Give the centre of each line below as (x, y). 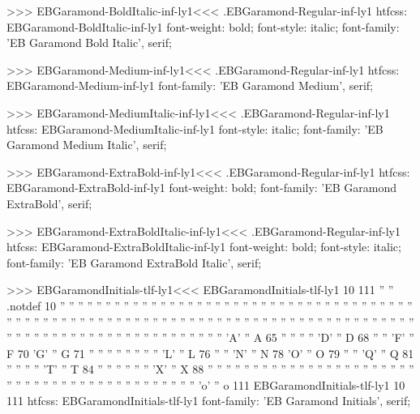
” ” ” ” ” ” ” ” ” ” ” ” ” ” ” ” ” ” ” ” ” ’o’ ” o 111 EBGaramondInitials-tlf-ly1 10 (206, 384)
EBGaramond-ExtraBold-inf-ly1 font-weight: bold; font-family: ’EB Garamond (202, 188)
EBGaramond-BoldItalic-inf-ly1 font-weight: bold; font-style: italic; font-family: (203, 26)
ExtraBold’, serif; (49, 203)
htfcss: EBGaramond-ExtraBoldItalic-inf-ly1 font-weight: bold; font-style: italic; (204, 247)
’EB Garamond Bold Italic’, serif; (89, 43)
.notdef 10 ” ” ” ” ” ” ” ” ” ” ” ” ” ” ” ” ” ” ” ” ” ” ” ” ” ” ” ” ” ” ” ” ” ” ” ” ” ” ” (210, 305)
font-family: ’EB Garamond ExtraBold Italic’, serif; (134, 262)
